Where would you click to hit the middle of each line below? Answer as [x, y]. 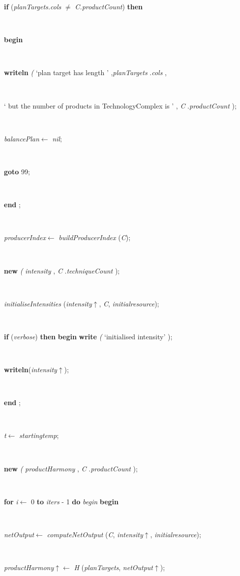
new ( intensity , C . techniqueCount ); [62, 270]
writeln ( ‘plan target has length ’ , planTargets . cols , [85, 72]
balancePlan [22, 138]
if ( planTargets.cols [33, 6]
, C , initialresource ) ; [129, 303]
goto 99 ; [17, 171]
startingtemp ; [39, 435]
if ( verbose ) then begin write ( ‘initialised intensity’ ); [88, 336]
